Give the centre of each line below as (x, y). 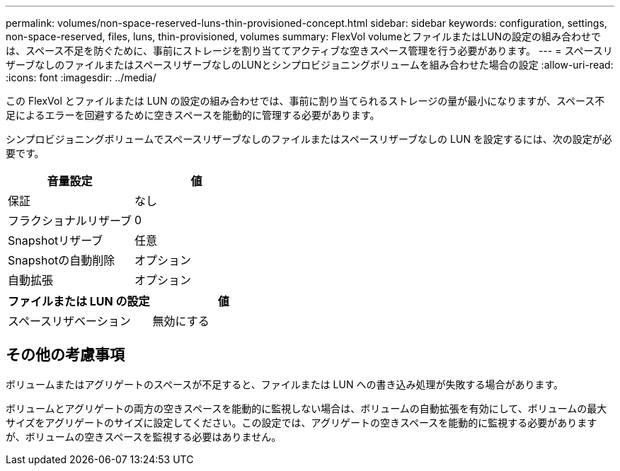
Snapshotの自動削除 (62, 260)
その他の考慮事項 (65, 355)
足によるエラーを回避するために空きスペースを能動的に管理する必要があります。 (193, 115)
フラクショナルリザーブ (70, 221)
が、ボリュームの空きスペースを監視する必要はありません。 (144, 436)
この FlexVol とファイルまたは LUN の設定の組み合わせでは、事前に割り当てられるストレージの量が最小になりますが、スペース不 (305, 101)
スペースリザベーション (69, 321)
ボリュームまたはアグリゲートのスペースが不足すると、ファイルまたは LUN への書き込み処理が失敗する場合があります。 (285, 384)
